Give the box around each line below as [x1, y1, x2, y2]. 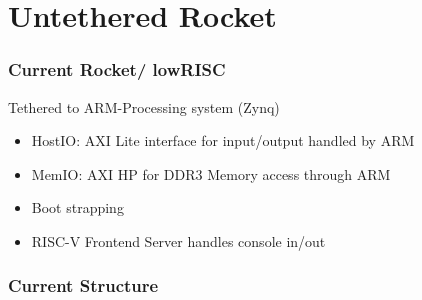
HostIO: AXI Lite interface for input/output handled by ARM [31, 130, 415, 151]
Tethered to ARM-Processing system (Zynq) [8, 96, 280, 117]
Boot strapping [31, 197, 124, 218]
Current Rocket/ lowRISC [8, 57, 226, 82]
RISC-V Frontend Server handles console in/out [31, 230, 326, 251]
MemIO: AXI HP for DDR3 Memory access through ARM [31, 163, 391, 184]
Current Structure [8, 273, 159, 298]
